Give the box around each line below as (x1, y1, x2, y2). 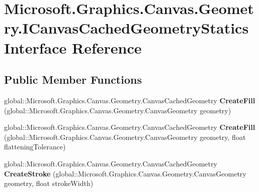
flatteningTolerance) (4, 141, 66, 152)
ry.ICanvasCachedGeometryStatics (4, 18, 249, 38)
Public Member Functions (4, 72, 142, 87)
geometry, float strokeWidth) (4, 178, 94, 188)
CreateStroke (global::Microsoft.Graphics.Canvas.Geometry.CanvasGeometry (4, 168, 246, 178)
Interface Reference (4, 37, 142, 58)
